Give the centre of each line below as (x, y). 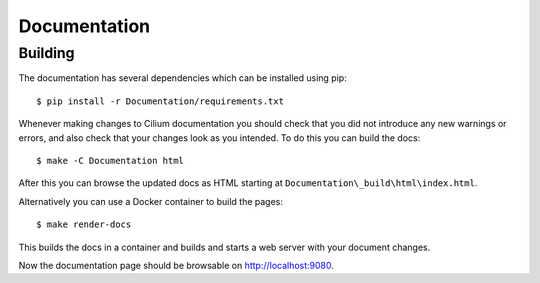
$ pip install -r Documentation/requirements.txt (160, 101)
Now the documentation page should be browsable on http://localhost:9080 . (176, 265)
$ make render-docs (84, 224)
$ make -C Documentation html (110, 160)
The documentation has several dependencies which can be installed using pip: (182, 78)
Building (46, 53)
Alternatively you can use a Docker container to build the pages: (151, 201)
